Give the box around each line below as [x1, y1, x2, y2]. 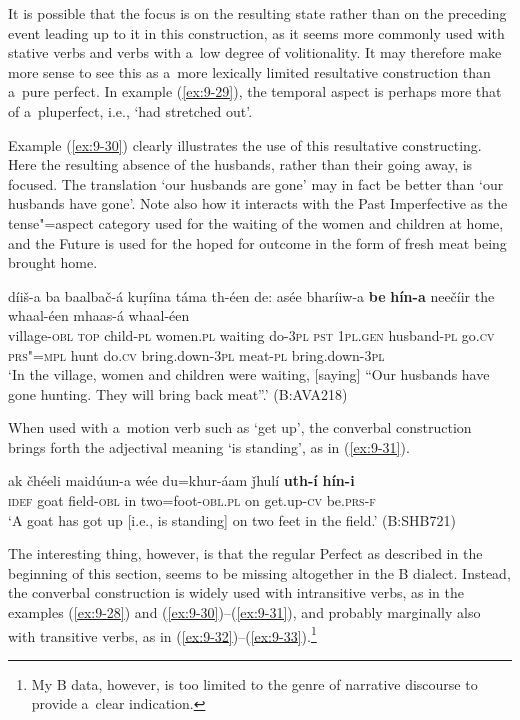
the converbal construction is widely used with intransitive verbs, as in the [8, 582, 465, 603]
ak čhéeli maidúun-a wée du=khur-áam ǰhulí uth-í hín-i [8, 470, 355, 491]
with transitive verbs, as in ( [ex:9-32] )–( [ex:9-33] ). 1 [8, 622, 317, 646]
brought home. [8, 252, 98, 273]
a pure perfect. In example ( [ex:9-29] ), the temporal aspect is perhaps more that [8, 81, 502, 102]
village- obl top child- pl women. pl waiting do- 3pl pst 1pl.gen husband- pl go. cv [8, 324, 495, 345]
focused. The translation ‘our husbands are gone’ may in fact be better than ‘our [8, 173, 504, 194]
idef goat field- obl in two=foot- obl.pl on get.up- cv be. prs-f [8, 490, 376, 511]
